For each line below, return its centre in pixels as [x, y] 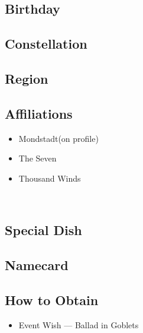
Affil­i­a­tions [39, 113]
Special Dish [43, 230]
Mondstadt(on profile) [58, 138]
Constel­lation [46, 44]
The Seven [38, 158]
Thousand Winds [50, 178]
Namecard [37, 265]
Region [27, 78]
